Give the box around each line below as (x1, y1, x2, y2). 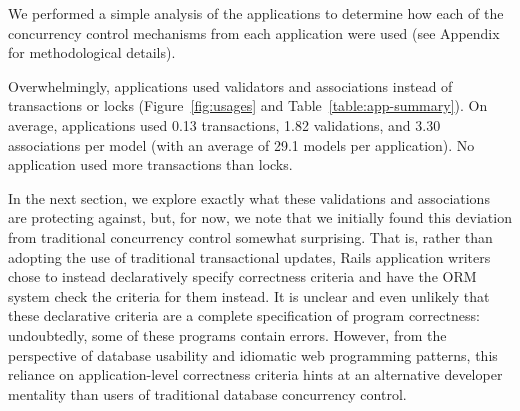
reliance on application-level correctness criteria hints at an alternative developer (8, 364, 503, 385)
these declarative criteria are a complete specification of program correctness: (8, 305, 480, 326)
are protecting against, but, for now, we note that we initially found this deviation (8, 207, 512, 228)
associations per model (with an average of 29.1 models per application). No (8, 134, 475, 155)
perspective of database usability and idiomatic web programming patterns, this (8, 344, 498, 365)
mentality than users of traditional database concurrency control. (8, 383, 407, 404)
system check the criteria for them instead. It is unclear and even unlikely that (8, 285, 490, 306)
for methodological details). (8, 42, 176, 63)
